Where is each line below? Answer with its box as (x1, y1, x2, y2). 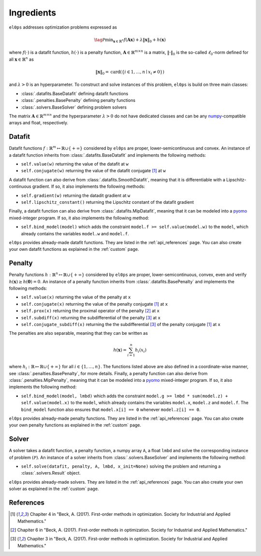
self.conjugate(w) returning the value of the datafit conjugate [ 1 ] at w (21, 168, 166, 174)
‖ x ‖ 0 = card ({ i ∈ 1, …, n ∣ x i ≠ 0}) (95, 69, 164, 76)
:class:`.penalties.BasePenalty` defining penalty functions (21, 98, 135, 103)
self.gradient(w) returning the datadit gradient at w (21, 192, 130, 198)
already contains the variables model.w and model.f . (21, 230, 129, 236)
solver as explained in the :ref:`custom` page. (9, 486, 99, 492)
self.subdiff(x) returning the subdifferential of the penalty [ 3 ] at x (21, 314, 160, 320)
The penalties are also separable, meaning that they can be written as (9, 330, 148, 336)
